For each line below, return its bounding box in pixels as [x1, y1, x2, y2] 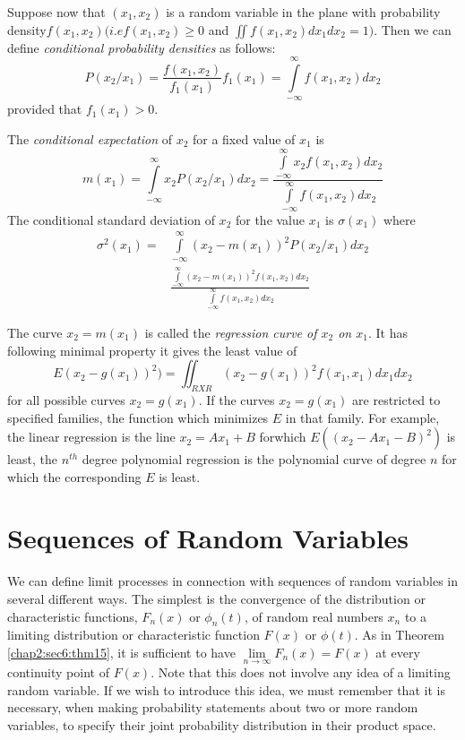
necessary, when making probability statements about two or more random [7, 698, 418, 717]
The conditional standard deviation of [7, 210, 215, 228]
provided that [7, 99, 82, 118]
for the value [235, 210, 306, 228]
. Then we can [374, 20, 452, 39]
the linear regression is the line [7, 427, 176, 446]
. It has [367, 323, 408, 341]
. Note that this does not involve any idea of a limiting [151, 663, 451, 682]
